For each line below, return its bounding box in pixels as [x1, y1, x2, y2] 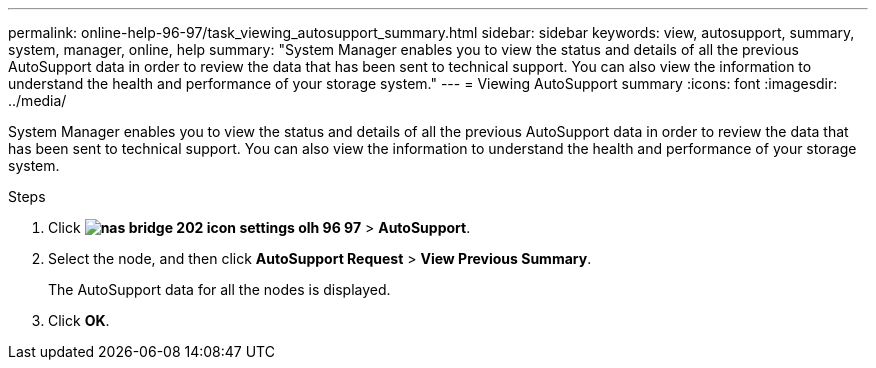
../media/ [8, 92, 67, 109]
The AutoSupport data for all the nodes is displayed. [48, 281, 391, 298]
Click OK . [48, 312, 110, 329]
